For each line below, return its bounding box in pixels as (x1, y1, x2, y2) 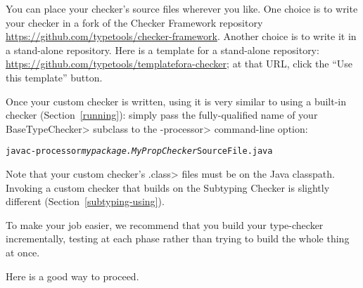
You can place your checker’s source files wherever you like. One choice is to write (6, 1, 358, 15)
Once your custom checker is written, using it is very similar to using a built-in (6, 93, 347, 108)
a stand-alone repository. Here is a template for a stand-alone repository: (6, 42, 319, 57)
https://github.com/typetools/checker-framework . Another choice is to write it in (6, 29, 357, 44)
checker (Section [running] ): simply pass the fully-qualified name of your (6, 107, 318, 122)
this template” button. (6, 70, 103, 84)
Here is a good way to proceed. (6, 268, 139, 283)
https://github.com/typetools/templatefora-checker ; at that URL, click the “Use (6, 56, 353, 71)
